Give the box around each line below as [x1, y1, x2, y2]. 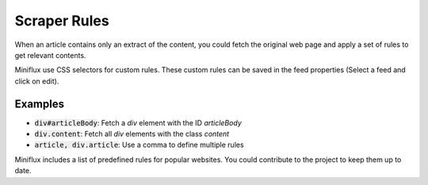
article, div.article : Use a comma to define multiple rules [34, 140, 245, 150]
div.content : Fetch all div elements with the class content [34, 129, 230, 139]
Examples [14, 97, 65, 110]
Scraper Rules [14, 12, 110, 29]
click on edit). [14, 76, 59, 86]
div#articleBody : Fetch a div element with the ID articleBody [34, 118, 242, 127]
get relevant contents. [14, 50, 86, 60]
